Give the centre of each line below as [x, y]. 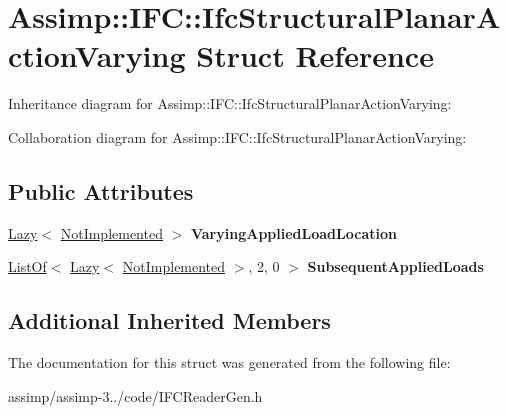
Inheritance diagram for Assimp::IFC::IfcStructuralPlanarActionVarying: [230, 103]
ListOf [27, 266]
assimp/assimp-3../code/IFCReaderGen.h [135, 395]
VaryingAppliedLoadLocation [293, 232]
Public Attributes [101, 190]
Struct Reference [315, 55]
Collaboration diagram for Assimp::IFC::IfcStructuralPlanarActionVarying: [237, 136]
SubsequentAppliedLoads [395, 266]
